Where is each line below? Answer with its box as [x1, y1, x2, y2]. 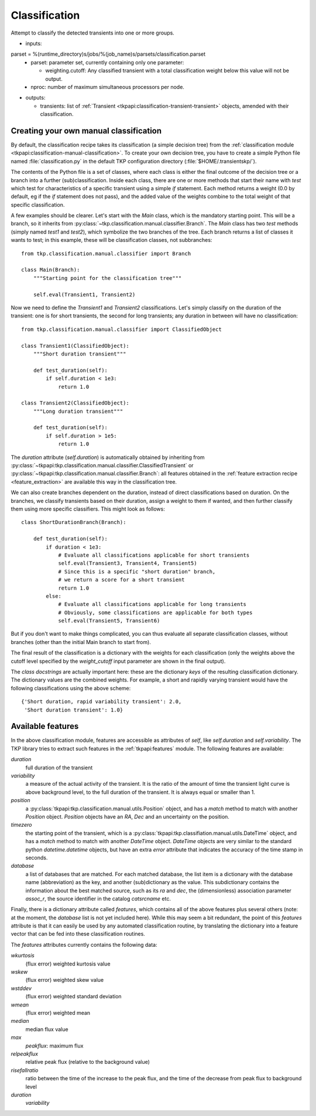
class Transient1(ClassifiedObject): [21, 343, 130, 349]
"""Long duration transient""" [33, 408, 123, 415]
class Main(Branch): [21, 266, 80, 273]
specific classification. [11, 201, 65, 208]
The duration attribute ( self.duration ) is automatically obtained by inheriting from [11, 454, 205, 461]
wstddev [11, 984, 32, 992]
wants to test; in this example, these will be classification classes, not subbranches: [11, 237, 212, 244]
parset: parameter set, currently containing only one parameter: [30, 59, 184, 66]
